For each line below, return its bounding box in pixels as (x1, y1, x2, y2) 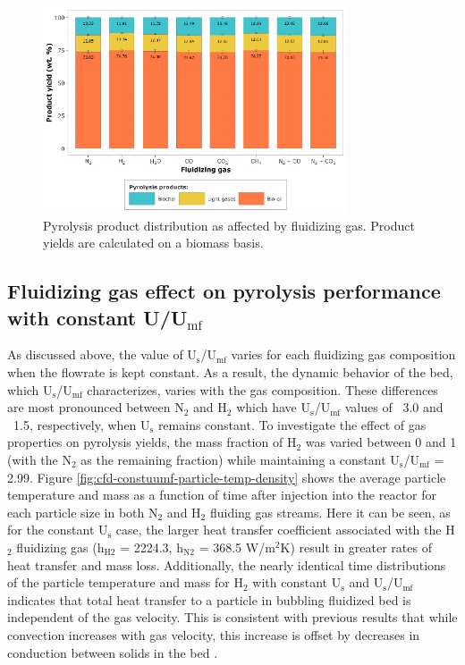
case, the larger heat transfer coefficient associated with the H (115, 520, 455, 539)
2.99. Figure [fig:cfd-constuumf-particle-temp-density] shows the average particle (7, 467, 446, 486)
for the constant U (7, 520, 108, 539)
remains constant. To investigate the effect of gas (157, 415, 427, 434)
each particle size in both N (7, 502, 158, 521)
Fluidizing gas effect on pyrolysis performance (7, 277, 441, 305)
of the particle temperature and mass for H (7, 573, 243, 592)
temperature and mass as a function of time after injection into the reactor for (7, 485, 436, 504)
